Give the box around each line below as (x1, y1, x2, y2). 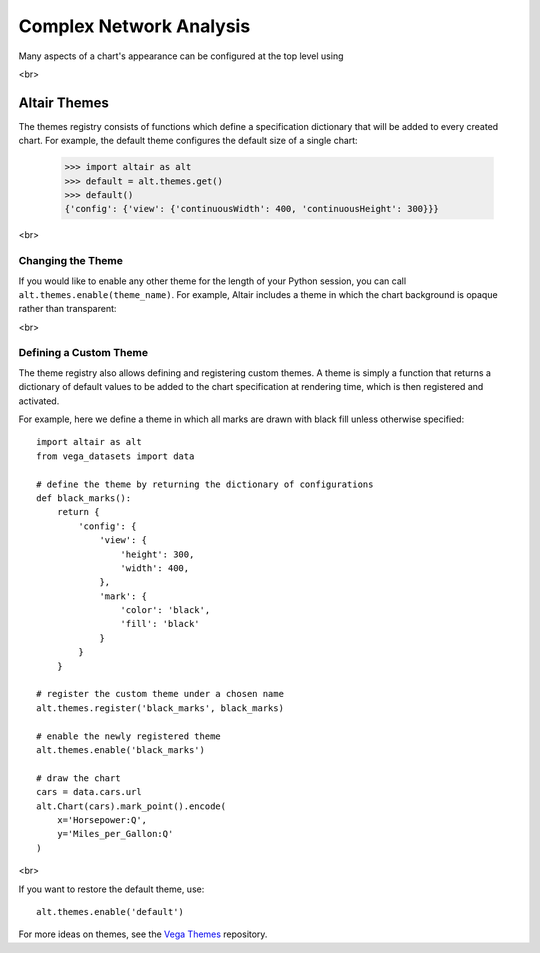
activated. (18, 395, 60, 407)
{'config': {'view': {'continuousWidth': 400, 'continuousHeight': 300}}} (64, 203, 440, 215)
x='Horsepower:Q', (56, 814, 148, 825)
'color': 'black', (120, 605, 211, 616)
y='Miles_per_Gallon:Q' (56, 828, 174, 840)
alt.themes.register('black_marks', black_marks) (36, 702, 285, 714)
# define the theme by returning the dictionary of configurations (36, 478, 374, 490)
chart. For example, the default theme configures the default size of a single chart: (18, 135, 359, 147)
